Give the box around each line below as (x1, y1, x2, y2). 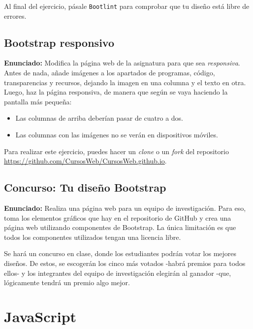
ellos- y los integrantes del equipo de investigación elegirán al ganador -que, (4, 267, 231, 278)
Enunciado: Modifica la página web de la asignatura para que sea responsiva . (4, 58, 240, 68)
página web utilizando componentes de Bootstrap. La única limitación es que (4, 222, 236, 232)
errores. (4, 10, 27, 21)
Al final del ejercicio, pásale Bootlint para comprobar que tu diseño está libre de (4, 1, 250, 11)
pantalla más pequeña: (4, 96, 72, 106)
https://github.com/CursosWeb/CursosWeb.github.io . (4, 156, 167, 166)
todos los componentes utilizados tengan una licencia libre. (4, 231, 181, 242)
